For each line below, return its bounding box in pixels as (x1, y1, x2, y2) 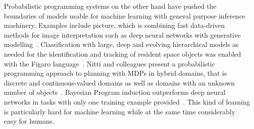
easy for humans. (4, 116, 55, 126)
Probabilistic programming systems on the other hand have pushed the (4, 1, 216, 11)
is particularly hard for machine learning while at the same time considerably (4, 106, 235, 116)
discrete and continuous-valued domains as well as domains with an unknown (4, 77, 235, 87)
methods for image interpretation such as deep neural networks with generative (4, 29, 241, 40)
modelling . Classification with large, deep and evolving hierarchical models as (4, 39, 239, 49)
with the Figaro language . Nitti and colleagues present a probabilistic (4, 58, 215, 68)
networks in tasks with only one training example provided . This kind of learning (4, 96, 250, 107)
